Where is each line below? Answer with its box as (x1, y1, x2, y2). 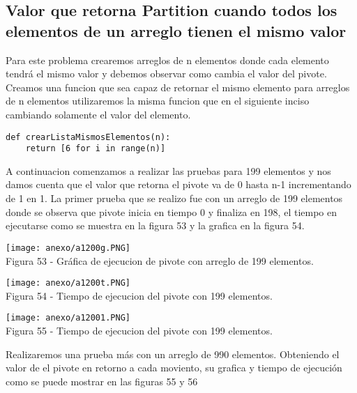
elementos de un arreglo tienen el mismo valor (6, 20, 347, 41)
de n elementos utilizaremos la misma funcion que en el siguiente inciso (6, 93, 310, 108)
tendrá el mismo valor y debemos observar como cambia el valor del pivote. (6, 66, 327, 81)
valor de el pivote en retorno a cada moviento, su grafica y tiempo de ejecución (6, 360, 342, 375)
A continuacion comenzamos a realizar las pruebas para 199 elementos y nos (6, 163, 331, 178)
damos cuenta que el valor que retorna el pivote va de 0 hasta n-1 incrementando (6, 177, 351, 192)
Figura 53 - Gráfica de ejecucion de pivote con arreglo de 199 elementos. (6, 253, 314, 268)
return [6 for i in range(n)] (25, 144, 166, 154)
